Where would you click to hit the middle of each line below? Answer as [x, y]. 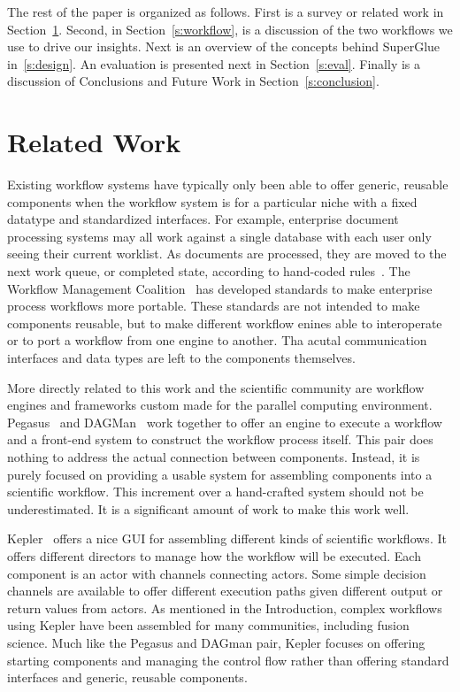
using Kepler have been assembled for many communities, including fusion [208, 625]
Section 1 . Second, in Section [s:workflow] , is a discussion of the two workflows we [230, 29]
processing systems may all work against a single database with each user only [219, 236]
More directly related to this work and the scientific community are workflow [216, 387]
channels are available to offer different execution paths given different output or [225, 591]
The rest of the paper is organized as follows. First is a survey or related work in [226, 12]
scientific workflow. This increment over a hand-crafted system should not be [215, 492]
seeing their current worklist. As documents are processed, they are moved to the [227, 254]
